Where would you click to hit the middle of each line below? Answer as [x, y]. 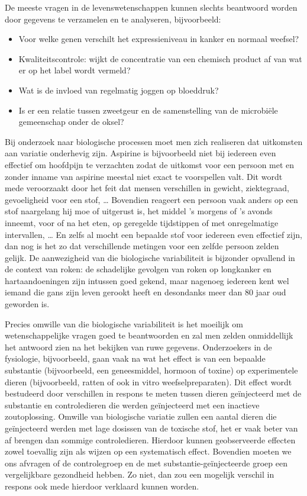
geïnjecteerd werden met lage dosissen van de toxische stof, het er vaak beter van [151, 428]
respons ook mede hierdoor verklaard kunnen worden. [102, 486]
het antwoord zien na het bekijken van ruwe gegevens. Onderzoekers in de [138, 347]
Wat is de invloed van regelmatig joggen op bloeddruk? [119, 90]
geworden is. [27, 304]
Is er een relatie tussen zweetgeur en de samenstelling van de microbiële [148, 110]
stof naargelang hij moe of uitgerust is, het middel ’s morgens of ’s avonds [139, 211]
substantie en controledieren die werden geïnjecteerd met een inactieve [132, 405]
